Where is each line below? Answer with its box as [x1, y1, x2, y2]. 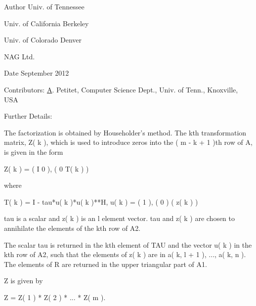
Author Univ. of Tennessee [4, 1, 85, 11]
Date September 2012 [4, 68, 69, 78]
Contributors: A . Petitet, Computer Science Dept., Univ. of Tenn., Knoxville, [4, 84, 238, 94]
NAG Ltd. [4, 51, 35, 61]
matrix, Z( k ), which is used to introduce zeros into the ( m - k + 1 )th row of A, [4, 137, 253, 147]
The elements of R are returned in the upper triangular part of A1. [4, 259, 207, 269]
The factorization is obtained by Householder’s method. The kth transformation [4, 127, 247, 137]
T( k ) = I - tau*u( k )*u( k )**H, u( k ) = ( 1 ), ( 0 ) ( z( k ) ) [4, 196, 198, 207]
